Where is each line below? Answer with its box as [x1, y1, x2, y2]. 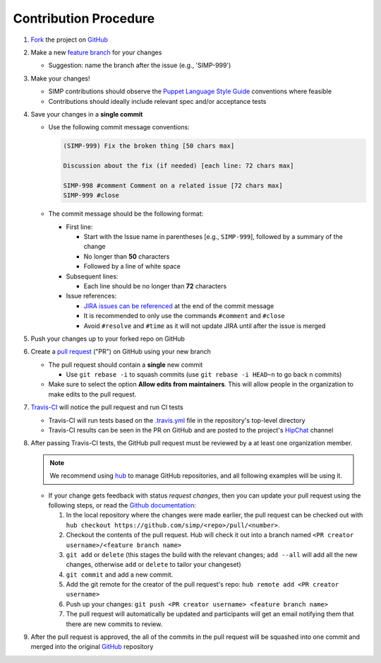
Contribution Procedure [13, 11, 155, 26]
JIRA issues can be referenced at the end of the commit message [83, 301, 274, 310]
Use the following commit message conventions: [48, 123, 190, 131]
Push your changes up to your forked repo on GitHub [30, 334, 185, 343]
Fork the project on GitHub [30, 35, 109, 44]
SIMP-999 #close [63, 192, 120, 199]
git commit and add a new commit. [66, 570, 174, 579]
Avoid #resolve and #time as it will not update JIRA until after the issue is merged [83, 322, 326, 330]
